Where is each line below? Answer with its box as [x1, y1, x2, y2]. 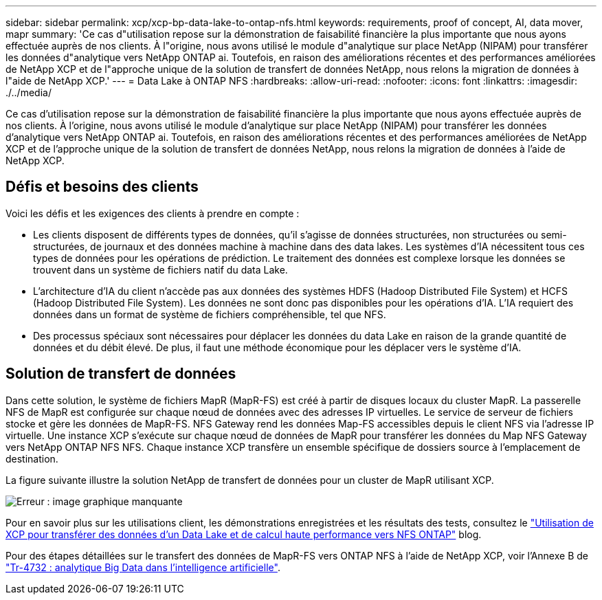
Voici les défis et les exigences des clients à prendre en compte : [5, 207, 300, 219]
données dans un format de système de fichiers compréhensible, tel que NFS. [33, 308, 386, 320]
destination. [5, 452, 58, 465]
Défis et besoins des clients [5, 178, 199, 196]
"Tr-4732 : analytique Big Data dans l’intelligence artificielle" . [5, 561, 280, 573]
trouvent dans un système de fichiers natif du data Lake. [33, 263, 288, 276]
